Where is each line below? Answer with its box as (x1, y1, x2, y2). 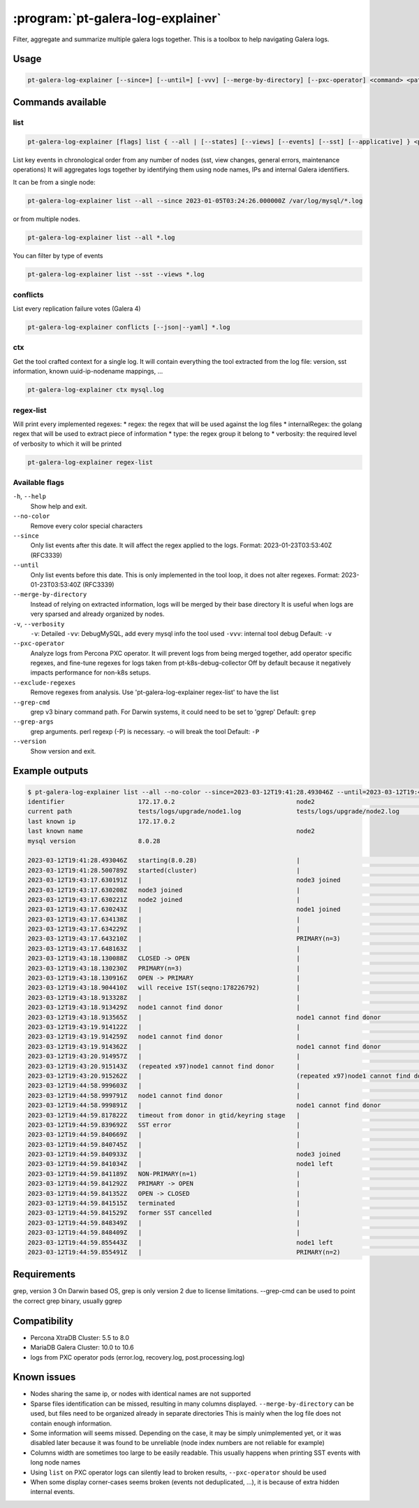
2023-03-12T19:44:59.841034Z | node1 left (27, 1160, 334, 1168)
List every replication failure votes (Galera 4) (13, 304, 141, 313)
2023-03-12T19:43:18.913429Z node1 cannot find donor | (27, 1003, 300, 1011)
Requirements (13, 1269, 76, 1281)
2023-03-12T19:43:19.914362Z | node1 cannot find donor (27, 1043, 381, 1050)
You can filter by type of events (13, 252, 103, 260)
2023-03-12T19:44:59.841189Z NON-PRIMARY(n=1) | (27, 1169, 300, 1178)
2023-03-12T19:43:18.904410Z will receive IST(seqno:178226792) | (27, 984, 300, 992)
